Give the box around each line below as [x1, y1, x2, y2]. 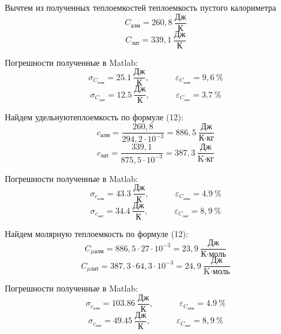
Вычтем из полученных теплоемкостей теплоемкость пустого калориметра [5, 1, 276, 13]
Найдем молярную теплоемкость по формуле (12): [5, 227, 189, 239]
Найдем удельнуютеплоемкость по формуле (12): [5, 111, 184, 123]
